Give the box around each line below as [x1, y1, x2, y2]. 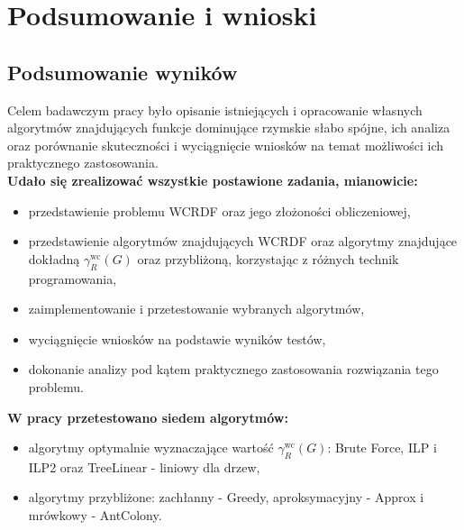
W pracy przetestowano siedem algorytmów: [7, 407, 288, 426]
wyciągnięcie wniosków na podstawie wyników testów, [28, 329, 326, 348]
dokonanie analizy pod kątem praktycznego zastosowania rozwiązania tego [28, 360, 439, 379]
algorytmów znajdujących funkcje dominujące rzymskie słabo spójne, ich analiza [7, 118, 450, 137]
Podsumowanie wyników [7, 58, 238, 86]
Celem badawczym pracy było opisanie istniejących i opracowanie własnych [7, 100, 423, 119]
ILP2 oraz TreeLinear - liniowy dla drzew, [28, 457, 260, 476]
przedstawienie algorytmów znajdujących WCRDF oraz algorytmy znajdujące [28, 232, 458, 251]
